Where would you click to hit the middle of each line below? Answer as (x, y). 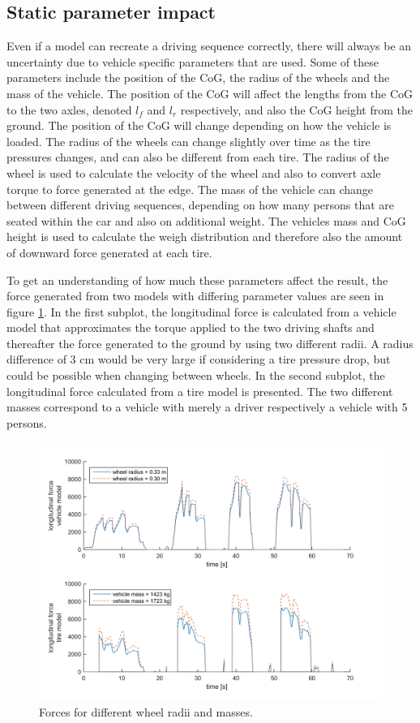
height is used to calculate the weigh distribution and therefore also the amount (205, 237)
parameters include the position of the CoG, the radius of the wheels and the (198, 77)
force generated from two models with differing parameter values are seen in (195, 296)
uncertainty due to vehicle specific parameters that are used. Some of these (193, 61)
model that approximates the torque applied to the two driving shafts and (191, 327)
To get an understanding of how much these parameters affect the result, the (197, 280)
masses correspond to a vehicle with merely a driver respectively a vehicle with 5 (207, 407)
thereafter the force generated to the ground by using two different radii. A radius (210, 343)
